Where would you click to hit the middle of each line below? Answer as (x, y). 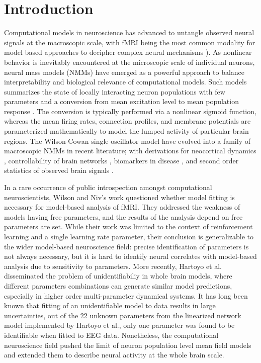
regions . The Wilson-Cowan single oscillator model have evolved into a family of (127, 141)
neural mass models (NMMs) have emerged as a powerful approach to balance (124, 72)
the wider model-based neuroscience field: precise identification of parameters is (126, 246)
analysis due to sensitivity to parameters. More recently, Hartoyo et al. (113, 266)
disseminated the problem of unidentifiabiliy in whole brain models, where (118, 276)
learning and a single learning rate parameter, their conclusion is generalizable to (129, 236)
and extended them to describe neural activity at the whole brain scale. (114, 355)
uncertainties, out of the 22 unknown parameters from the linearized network (123, 315)
